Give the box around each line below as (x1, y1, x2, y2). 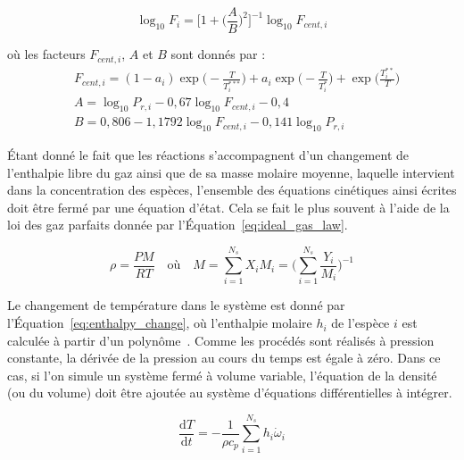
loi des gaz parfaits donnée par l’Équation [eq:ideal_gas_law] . (7, 215, 348, 234)
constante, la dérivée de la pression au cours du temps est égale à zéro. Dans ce (7, 348, 441, 367)
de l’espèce (331, 314, 390, 332)
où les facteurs (7, 45, 86, 63)
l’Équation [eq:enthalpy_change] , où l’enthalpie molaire (7, 314, 312, 332)
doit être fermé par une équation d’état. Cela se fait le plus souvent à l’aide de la (7, 197, 450, 216)
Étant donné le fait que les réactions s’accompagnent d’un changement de (7, 145, 410, 163)
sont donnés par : (170, 45, 266, 63)
